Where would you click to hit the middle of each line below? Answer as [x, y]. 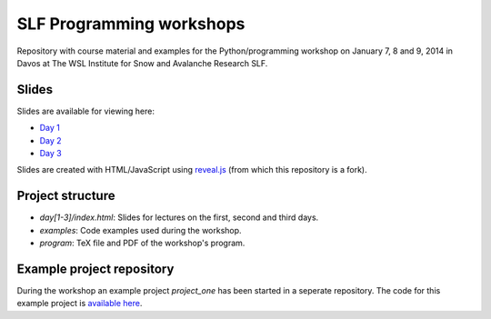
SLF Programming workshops [131, 24]
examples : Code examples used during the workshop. [140, 230]
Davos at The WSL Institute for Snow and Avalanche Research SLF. [142, 63]
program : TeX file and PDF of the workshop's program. [142, 243]
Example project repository [95, 269]
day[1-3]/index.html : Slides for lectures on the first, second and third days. [179, 217]
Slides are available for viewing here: [85, 111]
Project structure [66, 196]
